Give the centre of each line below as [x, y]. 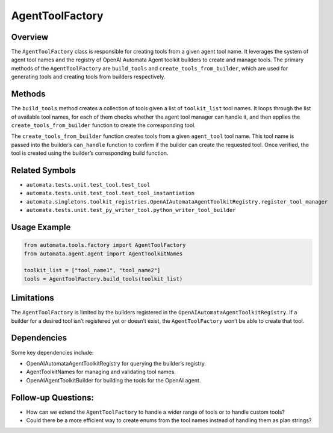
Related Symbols [44, 170]
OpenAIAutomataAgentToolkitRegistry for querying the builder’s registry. [116, 363]
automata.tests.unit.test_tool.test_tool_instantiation [110, 193]
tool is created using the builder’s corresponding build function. [90, 153]
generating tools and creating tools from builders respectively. [88, 77]
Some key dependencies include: [52, 352]
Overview [30, 37]
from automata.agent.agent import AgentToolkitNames [103, 254]
